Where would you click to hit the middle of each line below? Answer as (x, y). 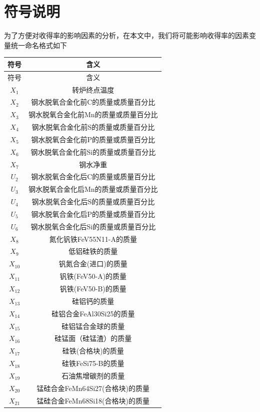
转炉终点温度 (93, 89)
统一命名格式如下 (39, 45)
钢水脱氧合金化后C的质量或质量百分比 (93, 176)
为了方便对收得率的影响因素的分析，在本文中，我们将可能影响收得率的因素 (126, 35)
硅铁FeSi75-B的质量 (93, 363)
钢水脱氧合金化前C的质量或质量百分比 (93, 102)
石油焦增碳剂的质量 (93, 375)
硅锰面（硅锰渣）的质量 (93, 338)
